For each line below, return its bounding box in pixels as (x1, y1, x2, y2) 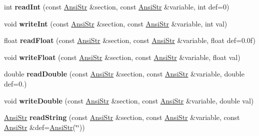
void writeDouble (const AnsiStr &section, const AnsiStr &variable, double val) (4, 95, 254, 105)
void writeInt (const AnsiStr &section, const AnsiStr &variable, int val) (4, 18, 227, 28)
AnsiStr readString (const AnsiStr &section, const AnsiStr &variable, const (4, 112, 240, 122)
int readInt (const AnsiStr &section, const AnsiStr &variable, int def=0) (4, 1, 229, 11)
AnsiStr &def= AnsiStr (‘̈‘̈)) (4, 121, 85, 132)
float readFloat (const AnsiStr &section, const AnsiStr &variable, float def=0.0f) (4, 35, 255, 45)
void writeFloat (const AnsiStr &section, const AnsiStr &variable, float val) (4, 51, 240, 62)
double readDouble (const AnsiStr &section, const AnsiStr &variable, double (4, 68, 244, 79)
